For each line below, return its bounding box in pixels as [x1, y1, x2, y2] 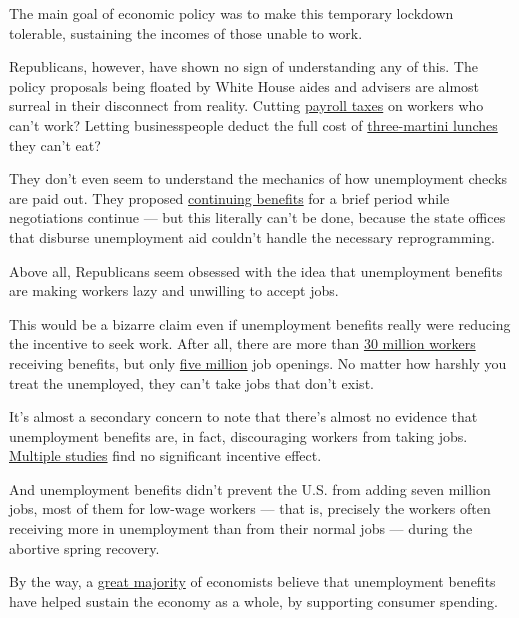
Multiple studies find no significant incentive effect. [9, 445, 322, 466]
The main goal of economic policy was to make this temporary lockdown [9, 3, 454, 23]
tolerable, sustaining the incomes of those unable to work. [9, 22, 363, 43]
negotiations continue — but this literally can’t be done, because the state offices [9, 207, 506, 228]
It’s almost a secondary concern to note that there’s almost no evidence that [9, 406, 478, 427]
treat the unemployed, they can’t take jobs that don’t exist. [9, 372, 374, 393]
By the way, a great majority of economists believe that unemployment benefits [9, 571, 496, 592]
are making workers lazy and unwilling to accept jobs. [9, 280, 339, 301]
